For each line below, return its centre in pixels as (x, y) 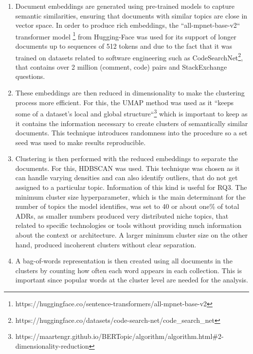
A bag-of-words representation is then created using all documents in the (124, 261)
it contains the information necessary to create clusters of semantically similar (132, 123)
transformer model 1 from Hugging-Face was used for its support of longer (126, 36)
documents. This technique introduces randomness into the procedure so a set (131, 133)
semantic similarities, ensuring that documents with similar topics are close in (131, 15)
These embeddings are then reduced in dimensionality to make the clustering (130, 93)
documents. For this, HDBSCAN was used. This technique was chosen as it (127, 168)
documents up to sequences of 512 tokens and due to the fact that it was (124, 46)
